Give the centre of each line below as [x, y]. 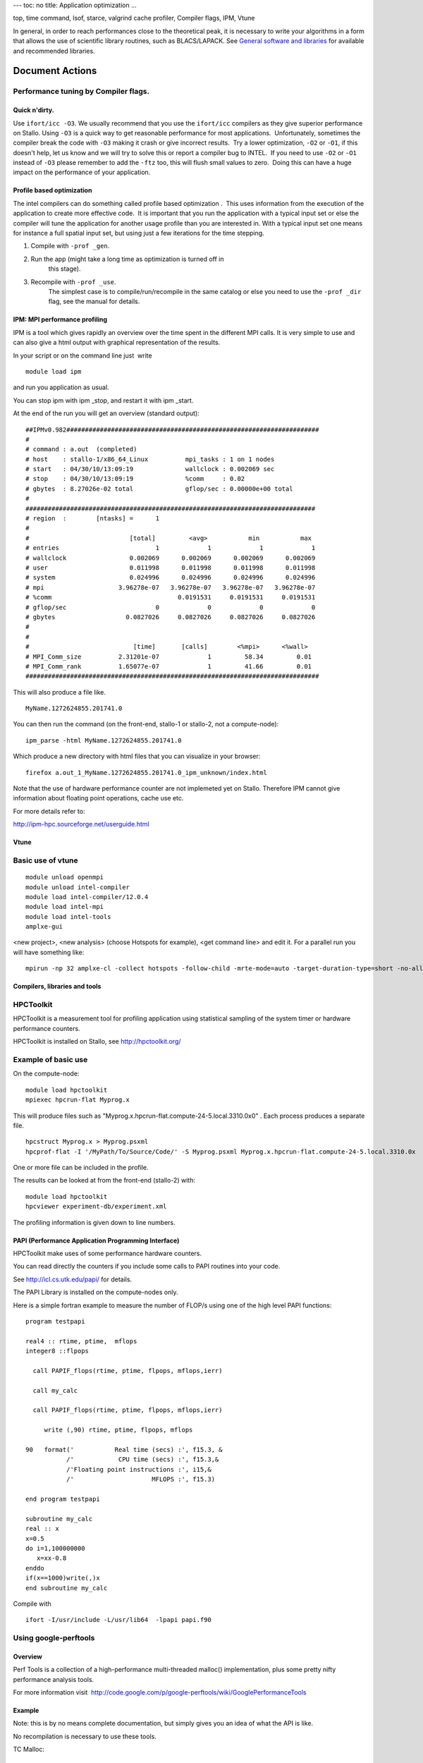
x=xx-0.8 [51, 1558]
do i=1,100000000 [55, 1548]
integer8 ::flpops [57, 1351]
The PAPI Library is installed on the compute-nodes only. [96, 1292]
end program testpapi [63, 1499]
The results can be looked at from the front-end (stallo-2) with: [104, 1181]
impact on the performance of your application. [82, 172]
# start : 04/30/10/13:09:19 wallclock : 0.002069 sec [150, 469]
